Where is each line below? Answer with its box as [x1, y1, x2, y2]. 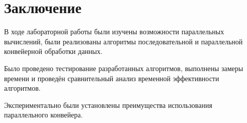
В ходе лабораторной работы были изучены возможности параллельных [4, 26, 224, 37]
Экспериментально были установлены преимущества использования [4, 99, 212, 110]
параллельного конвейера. [4, 109, 83, 120]
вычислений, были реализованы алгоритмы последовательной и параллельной [4, 36, 243, 46]
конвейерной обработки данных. [4, 46, 103, 56]
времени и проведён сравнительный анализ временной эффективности [4, 73, 219, 83]
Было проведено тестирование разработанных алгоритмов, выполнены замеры [4, 63, 243, 73]
